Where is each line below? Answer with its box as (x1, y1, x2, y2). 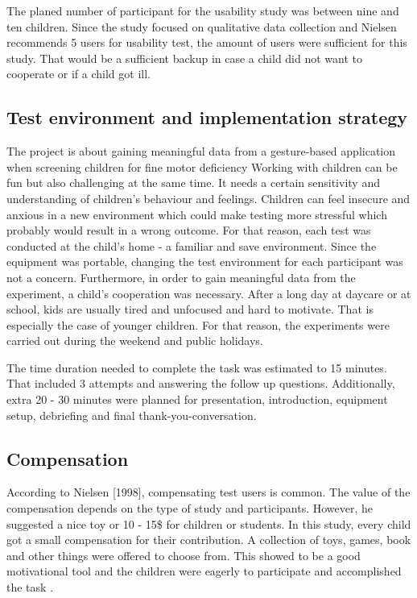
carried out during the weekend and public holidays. (6, 332, 263, 349)
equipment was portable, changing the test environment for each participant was (6, 253, 403, 270)
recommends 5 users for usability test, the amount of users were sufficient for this (6, 34, 407, 51)
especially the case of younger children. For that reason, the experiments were (6, 316, 390, 333)
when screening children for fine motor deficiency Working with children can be (6, 158, 398, 175)
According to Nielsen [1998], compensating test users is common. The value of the (6, 484, 411, 500)
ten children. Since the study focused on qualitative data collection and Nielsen (6, 18, 397, 35)
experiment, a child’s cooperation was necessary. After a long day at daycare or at (6, 284, 411, 301)
